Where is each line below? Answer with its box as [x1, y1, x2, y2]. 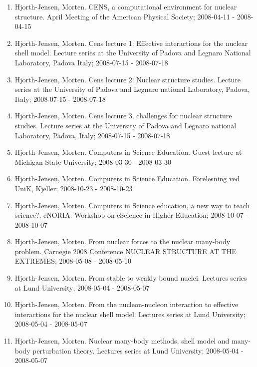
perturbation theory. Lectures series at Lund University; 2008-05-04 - [32, 345, 244, 356]
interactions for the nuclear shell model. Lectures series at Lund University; [14, 309, 246, 319]
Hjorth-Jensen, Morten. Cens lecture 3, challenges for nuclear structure [14, 110, 232, 121]
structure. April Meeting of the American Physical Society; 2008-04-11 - [14, 11, 235, 21]
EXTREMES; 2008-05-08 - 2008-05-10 [14, 256, 132, 266]
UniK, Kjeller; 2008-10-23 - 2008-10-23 [14, 183, 133, 193]
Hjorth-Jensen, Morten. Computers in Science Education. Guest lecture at [14, 147, 242, 157]
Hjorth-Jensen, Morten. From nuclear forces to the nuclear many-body [14, 236, 231, 247]
